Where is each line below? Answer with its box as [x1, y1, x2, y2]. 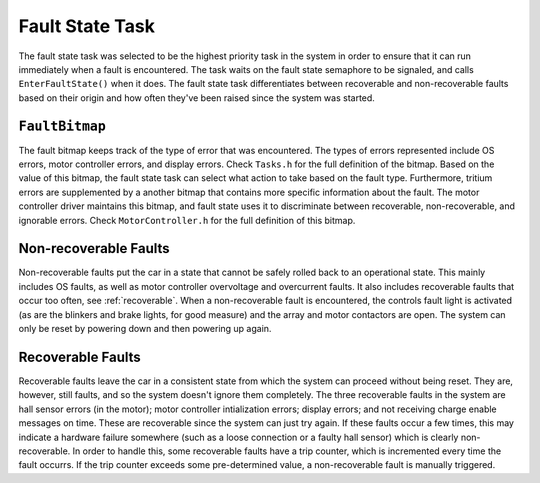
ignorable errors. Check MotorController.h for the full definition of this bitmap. [18, 214, 356, 226]
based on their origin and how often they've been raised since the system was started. [18, 91, 375, 104]
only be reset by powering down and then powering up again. [18, 323, 272, 335]
